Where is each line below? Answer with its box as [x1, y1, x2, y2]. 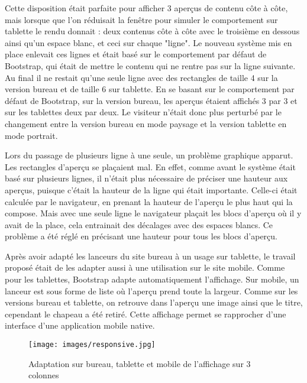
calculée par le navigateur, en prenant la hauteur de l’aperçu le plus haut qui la [5, 195, 293, 207]
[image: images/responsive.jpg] [28, 340, 156, 349]
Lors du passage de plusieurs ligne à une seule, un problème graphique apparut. [5, 149, 293, 161]
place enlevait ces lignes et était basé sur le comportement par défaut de [5, 48, 267, 60]
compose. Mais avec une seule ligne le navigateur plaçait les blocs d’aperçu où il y [5, 207, 302, 219]
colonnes [28, 369, 59, 381]
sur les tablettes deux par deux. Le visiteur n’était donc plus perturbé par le [5, 106, 282, 118]
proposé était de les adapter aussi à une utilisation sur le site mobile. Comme [5, 261, 285, 274]
